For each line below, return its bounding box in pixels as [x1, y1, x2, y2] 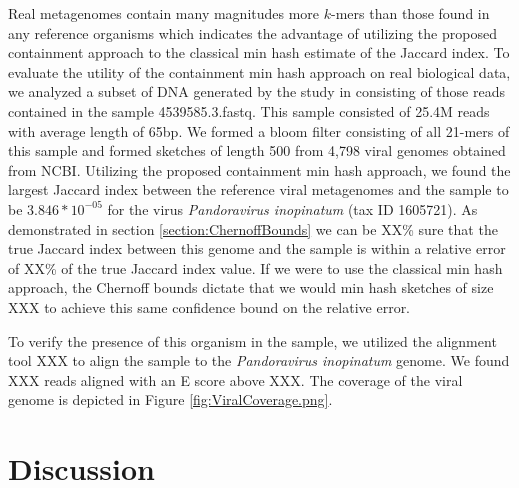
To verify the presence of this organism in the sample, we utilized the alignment [8, 330, 497, 351]
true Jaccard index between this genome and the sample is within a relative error [8, 238, 506, 259]
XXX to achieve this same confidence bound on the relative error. [8, 296, 411, 317]
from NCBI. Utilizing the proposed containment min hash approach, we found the [8, 159, 511, 180]
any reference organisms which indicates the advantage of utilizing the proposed [8, 22, 497, 43]
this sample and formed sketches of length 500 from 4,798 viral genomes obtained [8, 140, 506, 161]
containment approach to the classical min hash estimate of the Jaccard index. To [8, 42, 510, 63]
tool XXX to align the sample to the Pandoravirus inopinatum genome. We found [8, 350, 510, 371]
